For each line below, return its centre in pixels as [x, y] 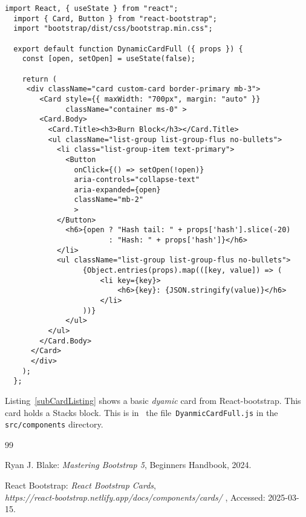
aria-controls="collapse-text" [137, 180]
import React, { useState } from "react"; [92, 8]
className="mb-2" [109, 200]
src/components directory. [54, 424]
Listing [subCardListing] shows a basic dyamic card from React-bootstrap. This [153, 400]
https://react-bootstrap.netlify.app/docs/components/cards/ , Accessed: [135, 497]
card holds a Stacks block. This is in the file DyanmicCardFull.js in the [142, 412]
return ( [39, 79]
